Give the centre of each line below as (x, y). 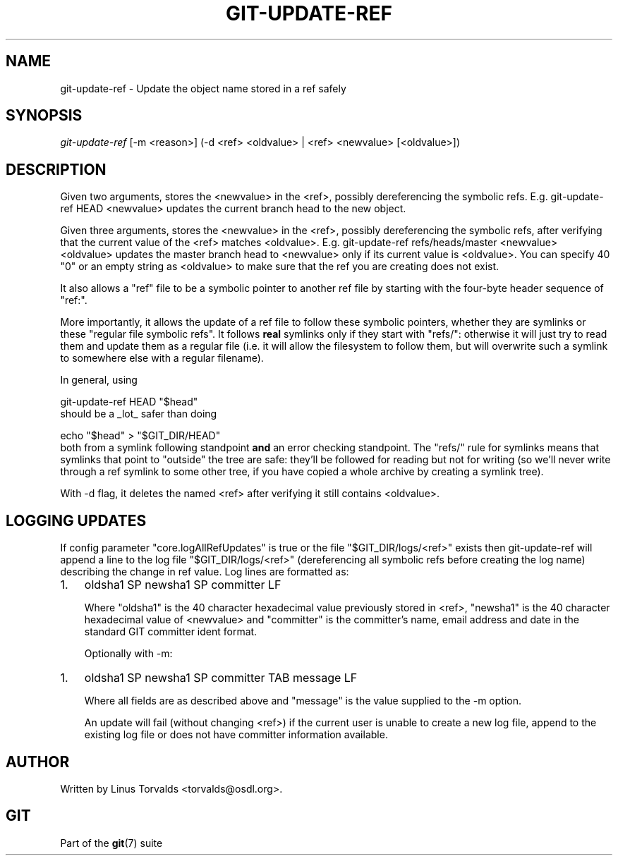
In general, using (99, 380)
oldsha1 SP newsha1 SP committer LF (183, 585)
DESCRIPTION (56, 169)
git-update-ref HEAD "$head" (129, 402)
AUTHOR (38, 762)
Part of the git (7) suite (111, 843)
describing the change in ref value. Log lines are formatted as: (205, 572)
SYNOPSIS (44, 116)
